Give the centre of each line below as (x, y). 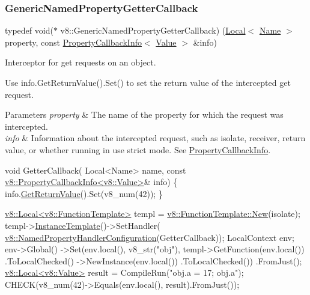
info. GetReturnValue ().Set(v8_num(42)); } (84, 193)
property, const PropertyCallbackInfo (73, 42)
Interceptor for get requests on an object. (81, 62)
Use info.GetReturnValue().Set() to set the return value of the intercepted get (148, 82)
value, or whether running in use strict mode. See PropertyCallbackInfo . (138, 149)
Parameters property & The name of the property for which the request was (144, 114)
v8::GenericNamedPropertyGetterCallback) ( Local (153, 30)
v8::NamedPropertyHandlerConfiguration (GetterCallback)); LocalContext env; (150, 237)
